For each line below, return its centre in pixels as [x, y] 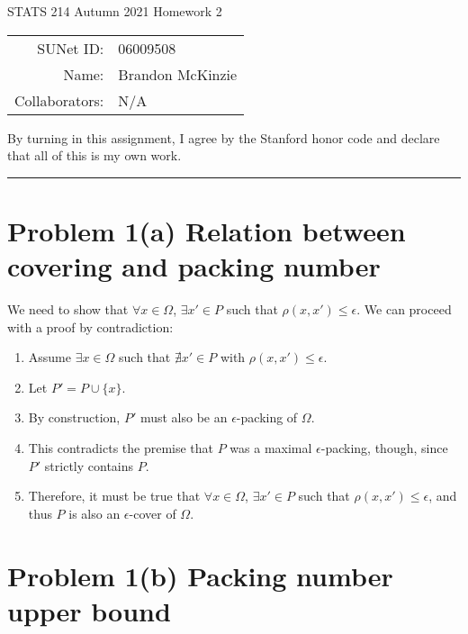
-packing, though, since [384, 448]
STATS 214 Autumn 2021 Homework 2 [115, 11]
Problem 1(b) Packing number [200, 575]
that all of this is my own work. [94, 155]
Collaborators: [59, 100]
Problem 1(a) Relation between [207, 230]
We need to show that [68, 309]
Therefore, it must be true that [114, 496]
